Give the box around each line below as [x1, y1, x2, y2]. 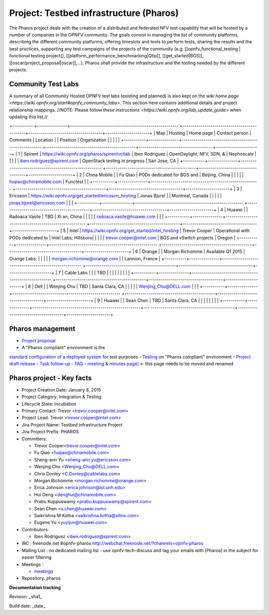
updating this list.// [9, 114, 48, 120]
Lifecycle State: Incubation [21, 401, 77, 407]
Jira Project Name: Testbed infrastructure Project [21, 421, 123, 427]
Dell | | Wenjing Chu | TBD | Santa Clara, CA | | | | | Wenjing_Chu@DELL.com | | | [34, 283, 199, 289]
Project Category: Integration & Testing [21, 394, 102, 400]
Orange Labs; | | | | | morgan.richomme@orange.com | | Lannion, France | [9, 255, 160, 261]
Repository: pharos [21, 575, 61, 581]
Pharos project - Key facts [9, 374, 92, 382]
